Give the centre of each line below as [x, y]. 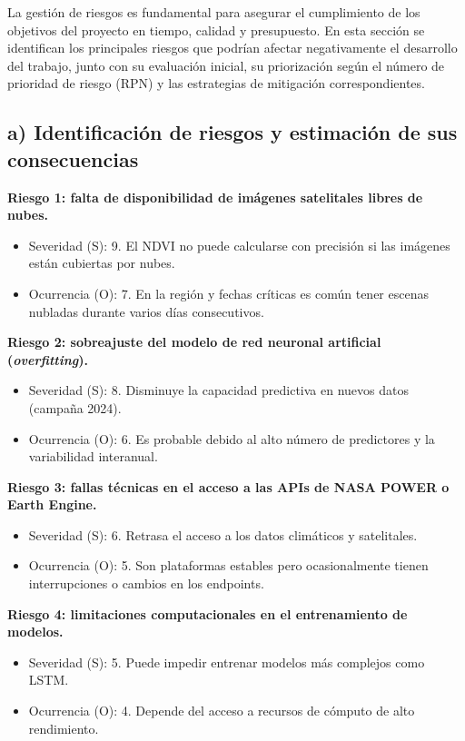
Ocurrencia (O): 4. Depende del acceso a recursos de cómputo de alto [222, 711]
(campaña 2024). [75, 407]
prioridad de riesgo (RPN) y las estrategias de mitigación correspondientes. [216, 83]
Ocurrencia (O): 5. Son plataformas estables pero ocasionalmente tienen [228, 565]
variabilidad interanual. [93, 456]
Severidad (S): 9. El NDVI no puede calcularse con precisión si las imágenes [239, 245]
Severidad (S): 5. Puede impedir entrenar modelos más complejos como [227, 662]
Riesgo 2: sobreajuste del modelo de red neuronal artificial [194, 342]
